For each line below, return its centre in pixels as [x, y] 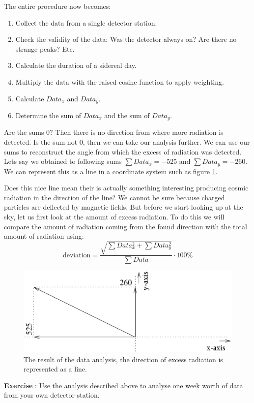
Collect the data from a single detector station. [86, 22]
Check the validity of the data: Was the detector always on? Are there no [126, 39]
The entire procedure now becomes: [57, 6]
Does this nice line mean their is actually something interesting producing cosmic [126, 188]
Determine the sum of [48, 115]
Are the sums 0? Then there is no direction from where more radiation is [114, 132]
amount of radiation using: [44, 236]
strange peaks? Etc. [45, 48]
